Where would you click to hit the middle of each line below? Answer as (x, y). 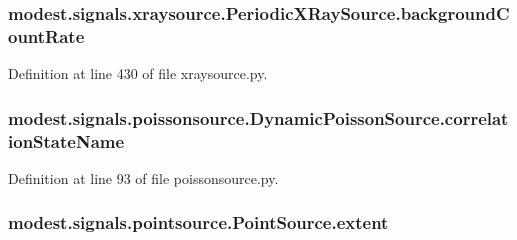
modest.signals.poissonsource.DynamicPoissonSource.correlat (258, 117)
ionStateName (66, 140)
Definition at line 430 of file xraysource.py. (138, 73)
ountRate (46, 35)
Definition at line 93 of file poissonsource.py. (143, 177)
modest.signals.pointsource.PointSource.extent (198, 222)
